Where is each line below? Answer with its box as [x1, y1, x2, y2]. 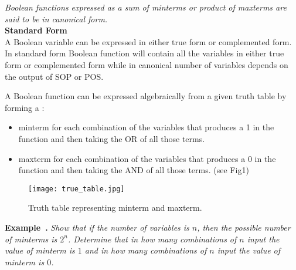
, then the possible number [197, 221, 291, 233]
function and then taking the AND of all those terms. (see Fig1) [18, 164, 249, 176]
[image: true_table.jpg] [28, 184, 125, 193]
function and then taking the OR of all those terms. [18, 132, 205, 144]
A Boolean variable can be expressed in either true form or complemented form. [5, 35, 292, 48]
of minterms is [5, 232, 57, 245]
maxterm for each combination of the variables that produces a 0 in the [18, 152, 276, 164]
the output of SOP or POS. [5, 70, 104, 82]
